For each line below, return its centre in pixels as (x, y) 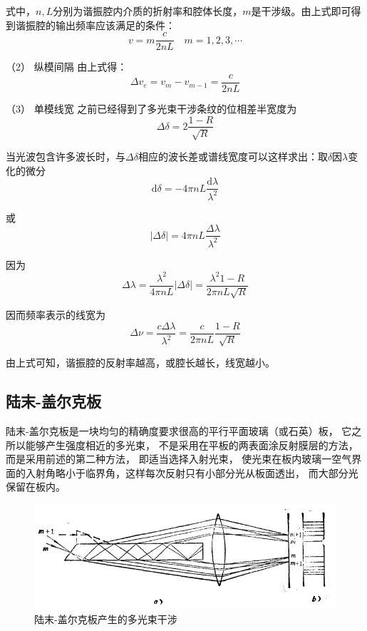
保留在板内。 (36, 487)
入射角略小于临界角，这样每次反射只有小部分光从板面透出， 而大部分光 (192, 472)
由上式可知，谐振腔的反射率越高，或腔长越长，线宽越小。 (140, 363)
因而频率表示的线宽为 (56, 315)
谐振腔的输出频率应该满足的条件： (95, 25)
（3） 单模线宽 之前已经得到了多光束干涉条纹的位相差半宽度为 (151, 108)
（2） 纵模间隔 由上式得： (67, 67)
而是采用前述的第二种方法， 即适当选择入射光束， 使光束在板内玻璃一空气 (179, 459)
